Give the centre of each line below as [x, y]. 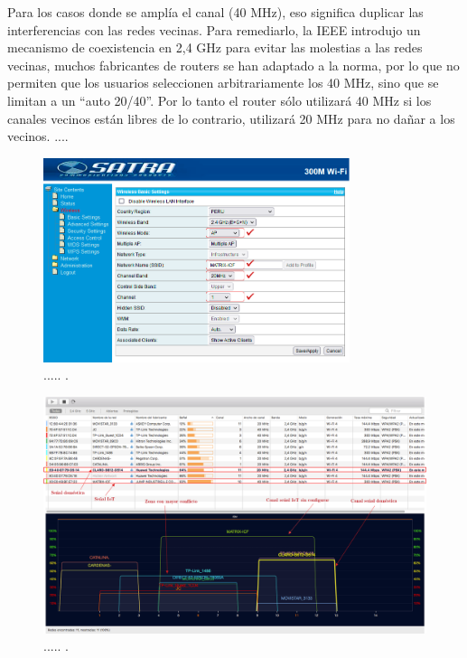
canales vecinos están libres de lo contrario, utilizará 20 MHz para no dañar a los [231, 118]
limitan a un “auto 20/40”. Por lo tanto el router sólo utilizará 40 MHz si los [219, 100]
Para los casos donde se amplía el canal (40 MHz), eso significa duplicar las [215, 12]
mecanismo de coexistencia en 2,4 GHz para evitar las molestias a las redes [215, 47]
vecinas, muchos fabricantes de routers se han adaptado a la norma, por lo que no [233, 65]
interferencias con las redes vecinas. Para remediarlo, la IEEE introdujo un [214, 29]
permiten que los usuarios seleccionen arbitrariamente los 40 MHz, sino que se [223, 83]
